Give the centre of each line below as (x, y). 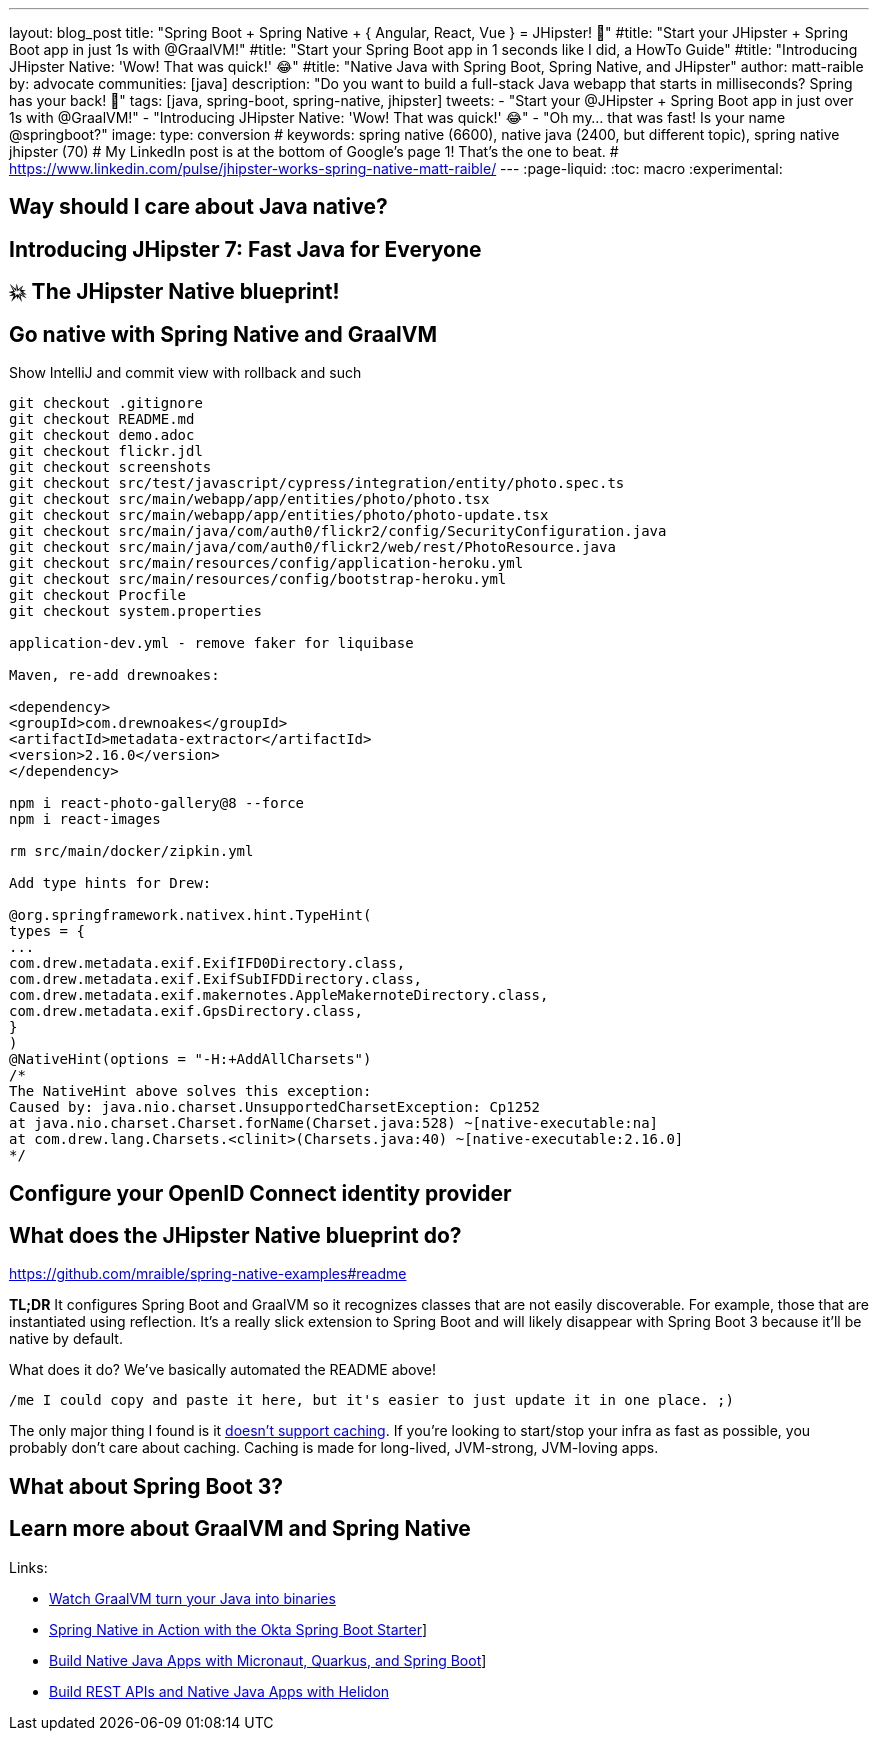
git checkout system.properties (135, 611)
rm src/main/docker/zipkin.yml (131, 851)
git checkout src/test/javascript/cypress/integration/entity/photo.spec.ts (317, 483)
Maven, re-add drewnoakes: (114, 675)
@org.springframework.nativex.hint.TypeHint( (190, 915)
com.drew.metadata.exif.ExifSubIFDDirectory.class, (216, 979)
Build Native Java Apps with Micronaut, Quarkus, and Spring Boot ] (268, 1660)
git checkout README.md (102, 419)
